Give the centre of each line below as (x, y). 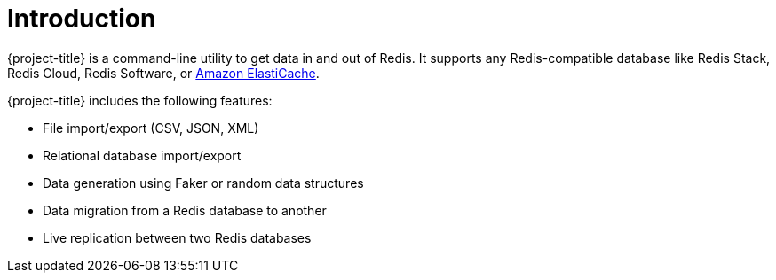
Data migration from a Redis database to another (185, 210)
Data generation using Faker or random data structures (203, 183)
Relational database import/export (142, 155)
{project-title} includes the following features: (140, 100)
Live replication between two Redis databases (177, 237)
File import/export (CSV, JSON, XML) (151, 128)
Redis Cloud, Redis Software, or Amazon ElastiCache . (163, 73)
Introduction (82, 19)
